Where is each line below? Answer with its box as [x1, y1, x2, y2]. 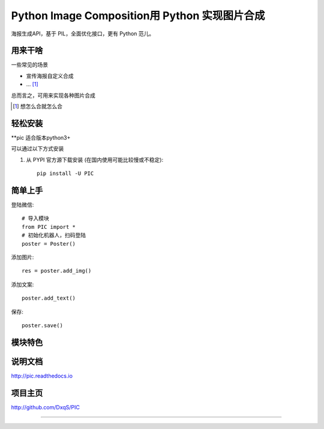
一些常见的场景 [11, 61, 48, 68]
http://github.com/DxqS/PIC [11, 403, 80, 410]
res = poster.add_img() [22, 267, 92, 274]
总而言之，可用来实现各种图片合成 [11, 92, 95, 99]
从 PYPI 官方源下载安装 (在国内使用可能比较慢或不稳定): [26, 156, 164, 163]
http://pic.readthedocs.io [11, 372, 73, 379]
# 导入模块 [22, 215, 49, 222]
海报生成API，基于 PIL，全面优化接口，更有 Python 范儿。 [11, 30, 155, 37]
